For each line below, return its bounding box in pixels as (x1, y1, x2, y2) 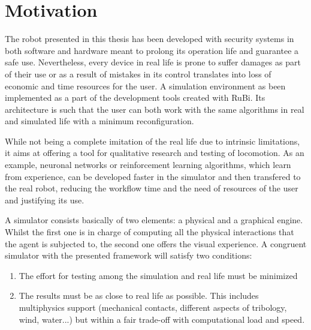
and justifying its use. (5, 193, 84, 206)
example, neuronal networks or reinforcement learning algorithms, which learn (5, 158, 291, 171)
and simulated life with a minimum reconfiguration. (5, 115, 194, 127)
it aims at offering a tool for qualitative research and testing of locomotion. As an (5, 146, 304, 159)
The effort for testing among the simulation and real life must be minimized (19, 269, 298, 281)
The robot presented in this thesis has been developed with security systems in (5, 32, 294, 45)
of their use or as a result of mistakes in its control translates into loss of (5, 67, 271, 80)
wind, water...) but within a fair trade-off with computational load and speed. (19, 313, 305, 325)
